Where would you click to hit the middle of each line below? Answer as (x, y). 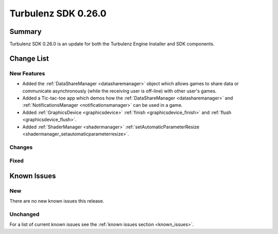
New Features (27, 73)
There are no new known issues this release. (57, 201)
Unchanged (24, 214)
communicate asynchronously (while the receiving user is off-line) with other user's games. (119, 91)
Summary (25, 32)
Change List (29, 58)
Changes (21, 147)
